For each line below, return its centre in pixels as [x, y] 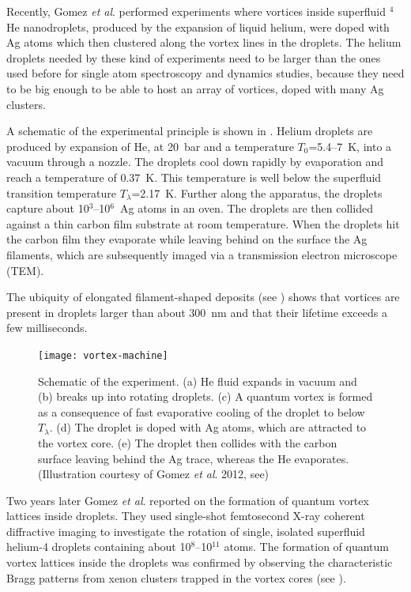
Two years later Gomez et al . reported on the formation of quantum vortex [188, 500]
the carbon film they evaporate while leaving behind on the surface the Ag [187, 239]
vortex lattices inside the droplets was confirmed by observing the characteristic [200, 562]
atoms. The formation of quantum [306, 547]
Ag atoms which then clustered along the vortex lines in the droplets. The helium [204, 42]
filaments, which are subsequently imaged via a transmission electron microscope [202, 254]
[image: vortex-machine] [103, 355]
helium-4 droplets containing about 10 [99, 547]
